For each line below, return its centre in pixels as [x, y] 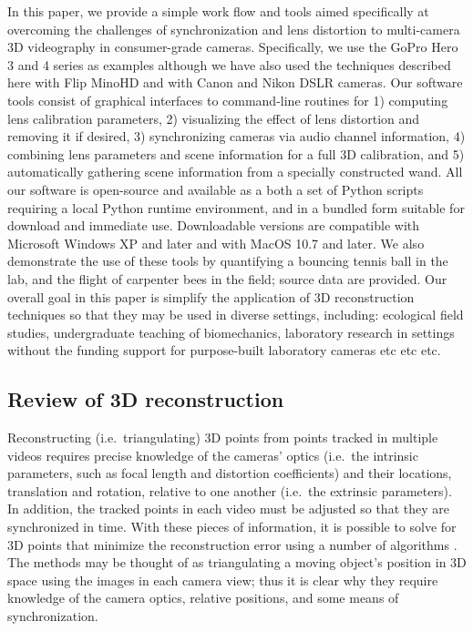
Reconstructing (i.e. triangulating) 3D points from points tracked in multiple [223, 438]
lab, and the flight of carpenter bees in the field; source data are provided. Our [227, 278]
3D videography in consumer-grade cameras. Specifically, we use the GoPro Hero [233, 47]
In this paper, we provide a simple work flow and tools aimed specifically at [218, 11]
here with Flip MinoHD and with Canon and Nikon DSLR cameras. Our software [235, 82]
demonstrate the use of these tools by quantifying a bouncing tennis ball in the [228, 261]
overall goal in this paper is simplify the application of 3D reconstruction [211, 296]
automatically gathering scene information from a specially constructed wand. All [235, 172]
